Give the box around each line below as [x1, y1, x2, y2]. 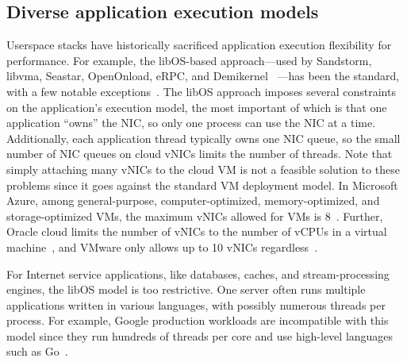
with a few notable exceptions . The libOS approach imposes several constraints [6, 83, 396, 99]
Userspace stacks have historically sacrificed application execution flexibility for [6, 37, 392, 53]
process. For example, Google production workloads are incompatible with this [6, 312, 389, 329]
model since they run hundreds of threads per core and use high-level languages [6, 327, 394, 344]
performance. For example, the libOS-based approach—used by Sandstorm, [6, 52, 372, 68]
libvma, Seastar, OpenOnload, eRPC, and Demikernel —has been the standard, [6, 67, 400, 84]
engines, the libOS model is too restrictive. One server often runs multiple [6, 281, 366, 298]
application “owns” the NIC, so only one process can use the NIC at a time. [6, 114, 376, 131]
